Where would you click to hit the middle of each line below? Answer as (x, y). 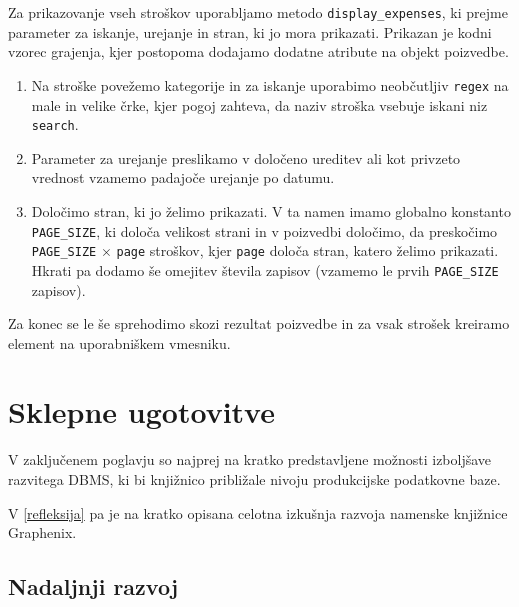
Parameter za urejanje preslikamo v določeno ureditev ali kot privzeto (246, 157)
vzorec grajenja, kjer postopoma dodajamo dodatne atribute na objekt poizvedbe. (258, 51)
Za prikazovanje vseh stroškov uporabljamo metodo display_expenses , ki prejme (258, 12)
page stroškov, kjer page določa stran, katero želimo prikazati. (307, 250)
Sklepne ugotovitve (141, 411)
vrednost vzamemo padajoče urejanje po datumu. (183, 177)
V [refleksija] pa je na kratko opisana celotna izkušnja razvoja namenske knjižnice (258, 512)
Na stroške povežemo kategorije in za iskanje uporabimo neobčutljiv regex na (270, 84)
